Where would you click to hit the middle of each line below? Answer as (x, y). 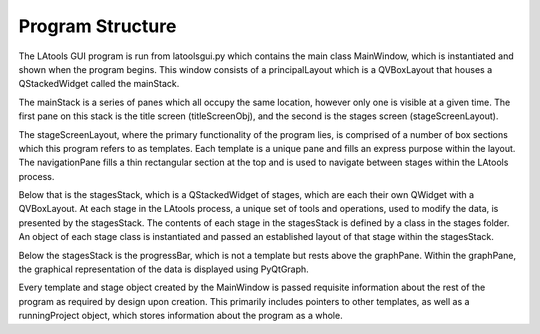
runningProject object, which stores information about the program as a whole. (181, 316)
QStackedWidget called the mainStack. (99, 84)
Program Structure (97, 26)
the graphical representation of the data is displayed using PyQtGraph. (163, 269)
